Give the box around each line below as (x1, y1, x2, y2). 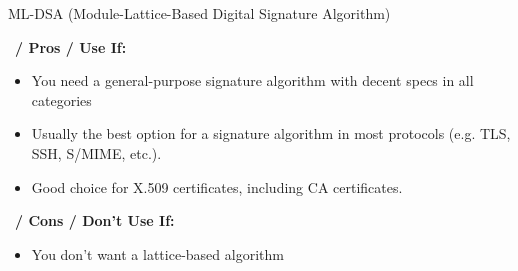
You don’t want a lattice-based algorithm (31, 243, 284, 264)
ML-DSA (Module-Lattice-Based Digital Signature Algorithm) (8, 3, 391, 23)
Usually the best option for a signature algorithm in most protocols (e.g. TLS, (31, 123, 511, 144)
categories (31, 89, 92, 110)
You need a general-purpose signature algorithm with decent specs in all (31, 70, 474, 91)
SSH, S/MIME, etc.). (31, 142, 162, 163)
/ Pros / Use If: (15, 36, 127, 57)
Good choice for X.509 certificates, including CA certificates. (31, 176, 403, 197)
